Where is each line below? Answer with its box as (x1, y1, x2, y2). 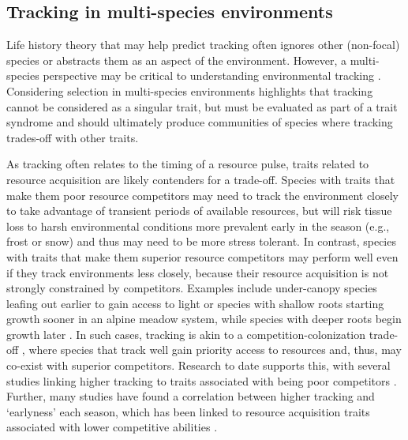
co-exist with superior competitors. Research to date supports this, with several (6, 357, 391, 374)
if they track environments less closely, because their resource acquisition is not (6, 264, 389, 280)
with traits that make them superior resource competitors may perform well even (6, 248, 399, 265)
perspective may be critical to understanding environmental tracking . (43, 67, 381, 84)
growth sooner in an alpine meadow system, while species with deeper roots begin (6, 310, 402, 327)
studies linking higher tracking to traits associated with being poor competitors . (6, 372, 397, 389)
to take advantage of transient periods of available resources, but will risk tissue (6, 202, 392, 219)
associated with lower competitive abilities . (6, 419, 218, 435)
